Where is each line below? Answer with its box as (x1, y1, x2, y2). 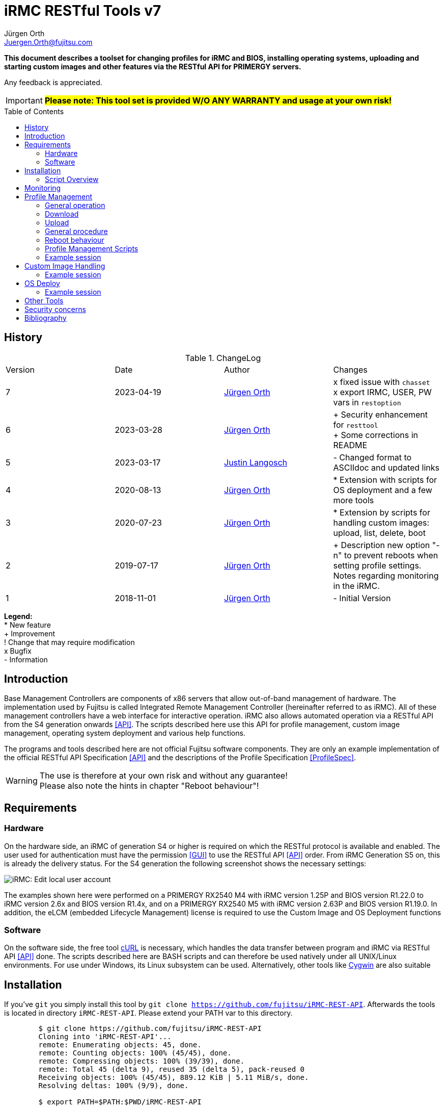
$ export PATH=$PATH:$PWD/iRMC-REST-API (38, 1098, 202, 1106)
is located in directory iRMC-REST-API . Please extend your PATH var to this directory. (4, 1009, 293, 1018)
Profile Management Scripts (45, 244, 138, 253)
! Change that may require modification (4, 637, 135, 647)
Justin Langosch (224, 457, 288, 468)
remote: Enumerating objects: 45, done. (38, 1041, 202, 1049)
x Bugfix (4, 646, 32, 655)
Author (224, 364, 250, 375)
